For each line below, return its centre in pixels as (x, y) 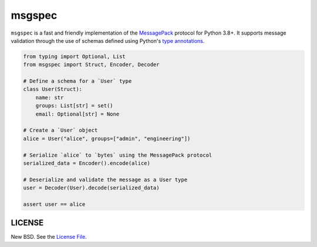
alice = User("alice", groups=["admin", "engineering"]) (107, 138)
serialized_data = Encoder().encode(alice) (87, 163)
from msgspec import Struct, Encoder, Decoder (91, 65)
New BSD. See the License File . (49, 237)
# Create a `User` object (60, 130)
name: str (50, 97)
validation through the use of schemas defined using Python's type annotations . (108, 40)
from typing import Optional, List (74, 56)
